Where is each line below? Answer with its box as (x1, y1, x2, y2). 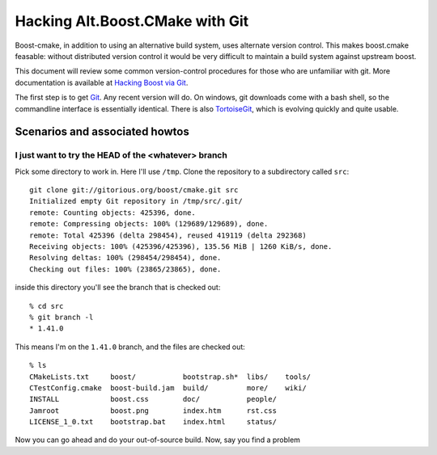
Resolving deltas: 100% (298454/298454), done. (29, 253, 222, 263)
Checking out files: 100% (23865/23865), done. (29, 264, 222, 274)
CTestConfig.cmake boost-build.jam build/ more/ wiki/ (29, 383, 307, 392)
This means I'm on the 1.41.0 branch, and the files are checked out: (15, 342, 246, 352)
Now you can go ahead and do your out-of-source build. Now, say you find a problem (15, 435, 301, 444)
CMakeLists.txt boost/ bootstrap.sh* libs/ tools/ (29, 372, 312, 381)
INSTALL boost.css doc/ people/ (29, 394, 277, 404)
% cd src (29, 301, 64, 310)
